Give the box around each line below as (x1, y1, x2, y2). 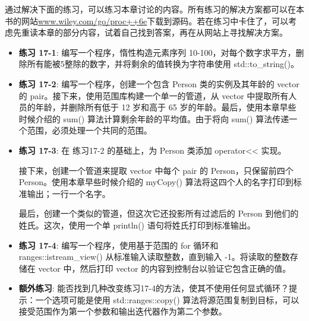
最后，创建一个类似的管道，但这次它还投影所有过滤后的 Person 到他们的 (18, 207, 299, 220)
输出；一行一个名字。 (27, 187, 111, 199)
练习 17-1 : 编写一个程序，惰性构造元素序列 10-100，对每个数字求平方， (18, 46, 296, 58)
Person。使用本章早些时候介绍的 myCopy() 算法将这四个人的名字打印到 (18, 176, 294, 188)
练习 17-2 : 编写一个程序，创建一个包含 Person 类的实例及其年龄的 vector (18, 77, 299, 90)
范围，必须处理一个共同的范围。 (27, 124, 152, 136)
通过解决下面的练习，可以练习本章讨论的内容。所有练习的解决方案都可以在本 (5, 3, 304, 15)
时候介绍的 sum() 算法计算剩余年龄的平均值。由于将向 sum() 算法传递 (18, 112, 289, 125)
